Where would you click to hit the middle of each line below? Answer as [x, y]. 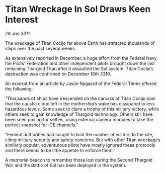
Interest [22, 20]
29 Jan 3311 [17, 33]
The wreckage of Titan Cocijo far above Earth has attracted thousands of [80, 43]
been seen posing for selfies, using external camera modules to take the [79, 119]
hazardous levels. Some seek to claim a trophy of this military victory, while [82, 109]
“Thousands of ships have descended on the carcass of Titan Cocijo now [80, 98]
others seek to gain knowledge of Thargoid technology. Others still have [79, 114]
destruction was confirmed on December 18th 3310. [58, 74]
